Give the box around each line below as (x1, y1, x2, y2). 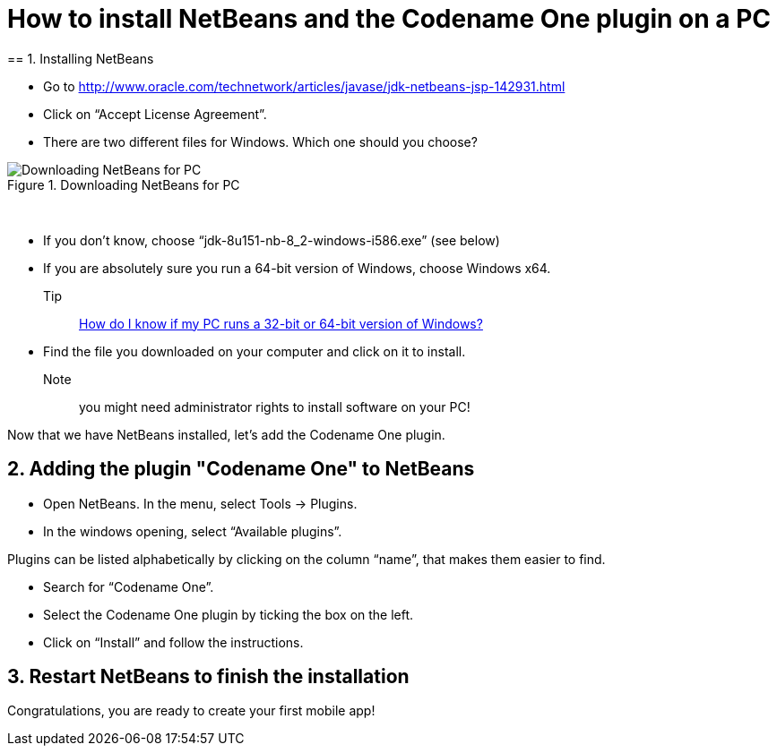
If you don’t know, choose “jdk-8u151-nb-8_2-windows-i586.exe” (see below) (43, 232, 500, 248)
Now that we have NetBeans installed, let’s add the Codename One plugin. (7, 426, 445, 442)
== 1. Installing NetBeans (7, 50, 154, 66)
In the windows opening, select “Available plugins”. (43, 523, 342, 539)
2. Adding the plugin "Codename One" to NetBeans (7, 458, 475, 481)
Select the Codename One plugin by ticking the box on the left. (43, 606, 414, 622)
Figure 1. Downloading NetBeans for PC (7, 176, 240, 193)
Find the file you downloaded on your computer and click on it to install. (43, 343, 466, 359)
